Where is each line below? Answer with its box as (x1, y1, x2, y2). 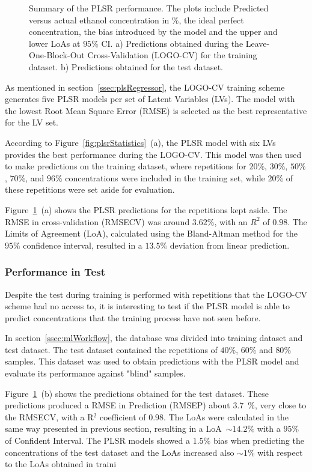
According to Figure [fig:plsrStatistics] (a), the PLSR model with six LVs (5, 136, 276, 148)
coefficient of (99, 410, 146, 423)
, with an (214, 215, 248, 228)
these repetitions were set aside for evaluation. (5, 183, 175, 196)
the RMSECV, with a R (5, 410, 94, 423)
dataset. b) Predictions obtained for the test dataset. (29, 60, 223, 73)
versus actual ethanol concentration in (29, 13, 170, 26)
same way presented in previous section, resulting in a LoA (5, 422, 222, 435)
